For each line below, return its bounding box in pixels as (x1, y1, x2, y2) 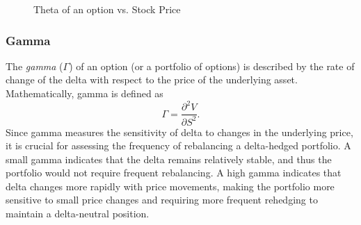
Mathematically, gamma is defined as (6, 86, 163, 100)
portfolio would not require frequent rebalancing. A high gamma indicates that (6, 165, 342, 180)
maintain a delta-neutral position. (6, 206, 150, 221)
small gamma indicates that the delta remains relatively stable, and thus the (6, 151, 332, 166)
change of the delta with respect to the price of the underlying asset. (6, 72, 298, 87)
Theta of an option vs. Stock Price (33, 2, 181, 16)
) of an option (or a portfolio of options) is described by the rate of (69, 58, 355, 73)
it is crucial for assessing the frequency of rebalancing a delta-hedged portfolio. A (6, 138, 351, 153)
